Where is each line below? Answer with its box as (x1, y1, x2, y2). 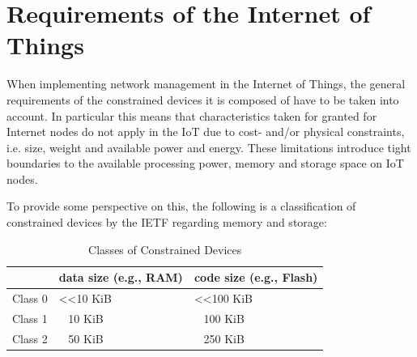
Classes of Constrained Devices (88, 240, 242, 257)
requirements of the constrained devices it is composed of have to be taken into (6, 91, 399, 108)
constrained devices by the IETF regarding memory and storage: (6, 214, 327, 231)
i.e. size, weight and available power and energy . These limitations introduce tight (6, 138, 411, 155)
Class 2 (12, 329, 48, 346)
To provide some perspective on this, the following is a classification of (6, 198, 356, 215)
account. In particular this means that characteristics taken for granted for (6, 107, 377, 124)
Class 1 (12, 309, 48, 326)
